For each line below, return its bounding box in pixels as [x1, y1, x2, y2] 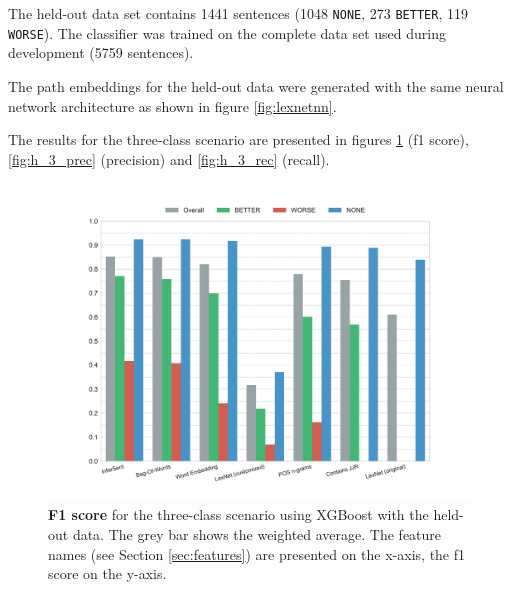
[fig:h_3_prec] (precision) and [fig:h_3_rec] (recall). [8, 148, 330, 169]
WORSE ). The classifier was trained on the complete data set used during [8, 22, 446, 43]
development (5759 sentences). [8, 42, 194, 63]
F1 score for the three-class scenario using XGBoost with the [48, 504, 429, 525]
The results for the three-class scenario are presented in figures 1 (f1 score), [8, 129, 469, 150]
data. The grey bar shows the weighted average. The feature [72, 524, 442, 545]
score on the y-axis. [48, 563, 167, 584]
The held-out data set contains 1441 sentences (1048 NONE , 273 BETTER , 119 [8, 3, 468, 23]
